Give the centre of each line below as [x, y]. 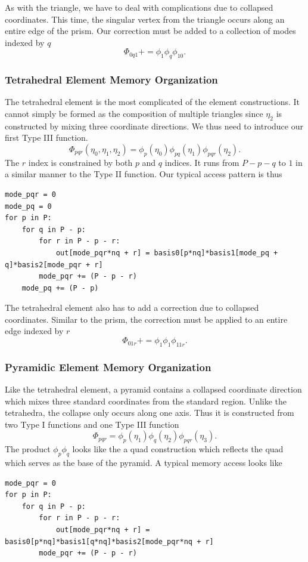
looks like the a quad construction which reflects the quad [178, 449]
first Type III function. [46, 138]
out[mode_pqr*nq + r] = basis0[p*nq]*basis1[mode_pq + [167, 253]
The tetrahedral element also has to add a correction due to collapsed [132, 308]
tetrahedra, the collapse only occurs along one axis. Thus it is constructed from [150, 413]
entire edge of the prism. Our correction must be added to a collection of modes [150, 31]
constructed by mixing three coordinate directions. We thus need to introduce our [154, 126]
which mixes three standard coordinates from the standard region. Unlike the [146, 401]
